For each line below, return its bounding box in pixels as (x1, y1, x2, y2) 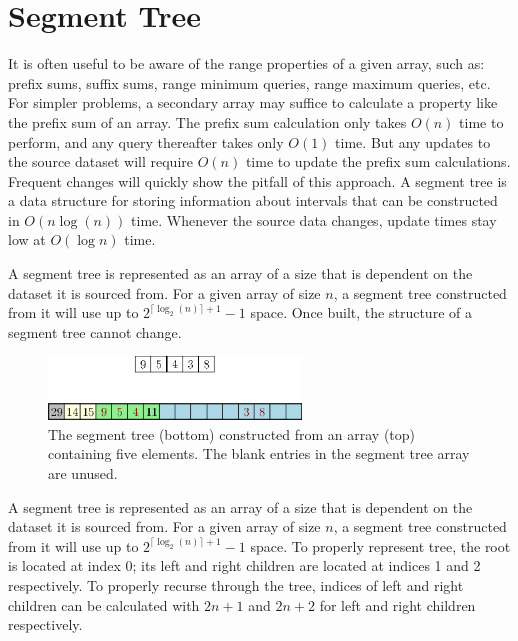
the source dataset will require (8, 151, 193, 172)
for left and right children (319, 594, 476, 615)
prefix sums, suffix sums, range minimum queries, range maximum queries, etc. (8, 72, 491, 93)
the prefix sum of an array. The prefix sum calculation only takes (8, 111, 407, 132)
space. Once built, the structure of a (250, 302, 472, 323)
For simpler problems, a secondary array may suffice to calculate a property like (8, 92, 498, 113)
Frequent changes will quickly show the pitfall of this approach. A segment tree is (8, 170, 507, 191)
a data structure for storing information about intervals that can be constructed (8, 190, 498, 211)
